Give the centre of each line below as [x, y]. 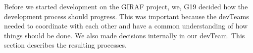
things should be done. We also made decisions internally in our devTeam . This [125, 35]
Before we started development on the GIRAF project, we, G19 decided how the [126, 6]
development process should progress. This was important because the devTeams [126, 16]
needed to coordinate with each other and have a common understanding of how [126, 26]
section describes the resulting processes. [65, 45]
